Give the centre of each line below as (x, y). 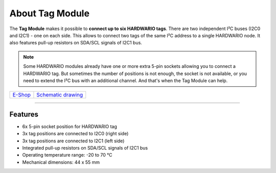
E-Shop (21, 95)
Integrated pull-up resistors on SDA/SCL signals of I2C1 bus (85, 147)
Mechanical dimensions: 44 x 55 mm (61, 162)
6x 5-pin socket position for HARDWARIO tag (70, 126)
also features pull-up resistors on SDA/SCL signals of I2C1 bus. (76, 43)
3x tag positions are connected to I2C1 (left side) (73, 141)
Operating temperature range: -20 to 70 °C (67, 155)
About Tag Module (49, 13)
